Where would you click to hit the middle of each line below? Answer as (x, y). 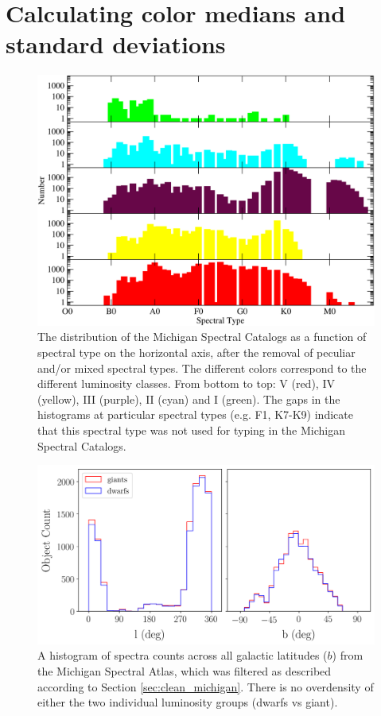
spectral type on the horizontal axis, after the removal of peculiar (196, 352)
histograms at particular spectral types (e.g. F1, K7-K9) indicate (195, 414)
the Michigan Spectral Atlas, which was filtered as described (185, 671)
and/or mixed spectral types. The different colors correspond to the (202, 368)
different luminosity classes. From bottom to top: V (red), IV (186, 383)
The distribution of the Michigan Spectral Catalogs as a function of (202, 337)
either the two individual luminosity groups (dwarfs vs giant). (188, 702)
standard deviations (116, 44)
